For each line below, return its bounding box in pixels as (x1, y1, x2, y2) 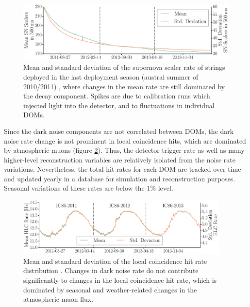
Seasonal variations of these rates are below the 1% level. (4, 183, 173, 193)
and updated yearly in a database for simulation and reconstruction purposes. (4, 173, 235, 183)
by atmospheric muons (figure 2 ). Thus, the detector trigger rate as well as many (4, 145, 245, 155)
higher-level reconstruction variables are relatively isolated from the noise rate (4, 154, 235, 164)
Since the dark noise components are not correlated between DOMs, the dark (4, 126, 234, 136)
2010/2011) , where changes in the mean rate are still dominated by (23, 81, 225, 91)
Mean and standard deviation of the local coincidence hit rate (23, 256, 207, 266)
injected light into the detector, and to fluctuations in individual (23, 100, 215, 110)
